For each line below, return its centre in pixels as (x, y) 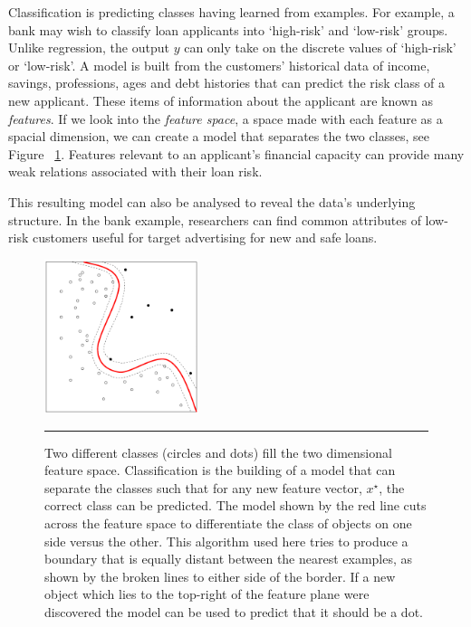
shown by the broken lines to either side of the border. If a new (220, 576)
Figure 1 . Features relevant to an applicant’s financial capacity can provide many (236, 153)
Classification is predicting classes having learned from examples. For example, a (231, 12)
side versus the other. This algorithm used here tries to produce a (226, 541)
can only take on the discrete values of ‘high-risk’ (320, 47)
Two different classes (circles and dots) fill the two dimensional (218, 452)
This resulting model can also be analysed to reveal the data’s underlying (212, 201)
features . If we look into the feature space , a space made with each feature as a (226, 118)
